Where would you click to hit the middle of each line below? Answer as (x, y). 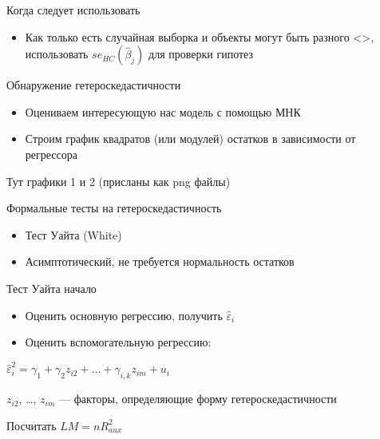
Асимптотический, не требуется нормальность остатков (160, 261)
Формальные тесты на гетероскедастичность (114, 208)
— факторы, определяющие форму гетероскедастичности (198, 399)
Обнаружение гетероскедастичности (94, 85)
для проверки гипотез (201, 54)
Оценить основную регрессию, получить (124, 315)
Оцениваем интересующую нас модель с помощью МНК (163, 111)
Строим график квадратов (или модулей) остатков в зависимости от (190, 138)
